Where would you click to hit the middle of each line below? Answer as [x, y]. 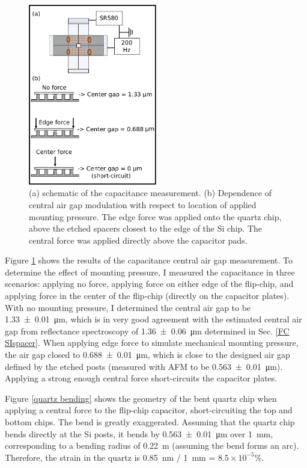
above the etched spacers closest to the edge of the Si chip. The [145, 228]
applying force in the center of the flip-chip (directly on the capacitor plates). [147, 296]
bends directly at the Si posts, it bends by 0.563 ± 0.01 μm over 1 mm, [139, 433]
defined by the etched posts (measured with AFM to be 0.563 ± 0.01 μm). [144, 366]
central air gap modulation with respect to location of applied [143, 204]
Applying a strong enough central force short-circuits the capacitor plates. [141, 378]
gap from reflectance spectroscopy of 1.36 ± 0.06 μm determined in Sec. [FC [147, 331]
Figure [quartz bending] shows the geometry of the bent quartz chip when [141, 398]
